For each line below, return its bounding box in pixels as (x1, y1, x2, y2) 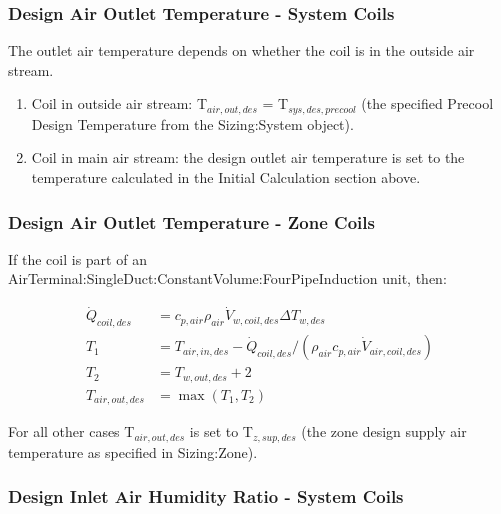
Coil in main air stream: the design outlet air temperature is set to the (31, 147, 465, 168)
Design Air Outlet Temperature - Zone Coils (8, 209, 375, 234)
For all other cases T (8, 421, 135, 442)
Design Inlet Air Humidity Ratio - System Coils (8, 484, 404, 509)
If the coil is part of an (8, 248, 147, 269)
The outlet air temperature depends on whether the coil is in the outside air (8, 40, 475, 61)
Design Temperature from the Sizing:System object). (31, 113, 354, 134)
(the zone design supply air (301, 421, 467, 442)
